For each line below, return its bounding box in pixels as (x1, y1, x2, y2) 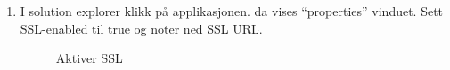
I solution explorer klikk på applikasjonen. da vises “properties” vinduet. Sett (20, 2, 444, 19)
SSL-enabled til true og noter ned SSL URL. (20, 19, 263, 37)
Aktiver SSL (55, 49, 123, 67)
